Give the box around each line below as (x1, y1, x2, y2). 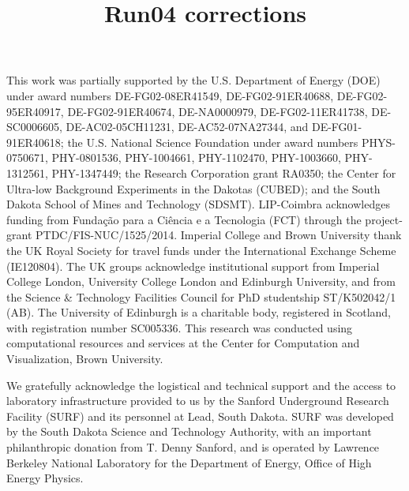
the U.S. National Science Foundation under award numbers (67, 133, 358, 150)
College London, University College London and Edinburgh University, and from (6, 273, 396, 290)
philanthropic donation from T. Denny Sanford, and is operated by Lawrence (6, 439, 380, 455)
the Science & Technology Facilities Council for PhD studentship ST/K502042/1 (6, 288, 396, 305)
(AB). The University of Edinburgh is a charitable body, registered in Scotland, (6, 304, 391, 320)
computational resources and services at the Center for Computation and (6, 335, 360, 351)
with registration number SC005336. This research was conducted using (6, 319, 353, 335)
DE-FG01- (311, 118, 362, 135)
